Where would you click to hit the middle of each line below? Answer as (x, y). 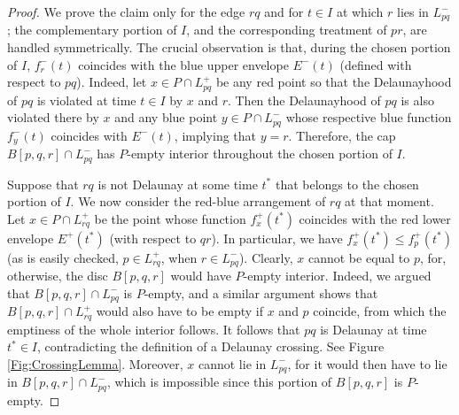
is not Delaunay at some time (178, 184)
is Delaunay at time (373, 329)
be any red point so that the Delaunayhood (334, 82)
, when (179, 257)
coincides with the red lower (375, 218)
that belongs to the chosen (347, 184)
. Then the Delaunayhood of (304, 100)
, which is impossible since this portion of (219, 382)
